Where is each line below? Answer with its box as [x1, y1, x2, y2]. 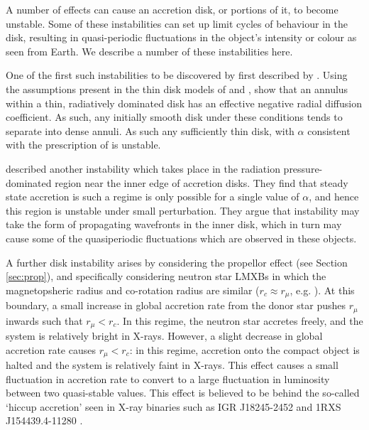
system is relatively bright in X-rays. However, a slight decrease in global [6, 328, 323, 343]
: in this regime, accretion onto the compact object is [129, 342, 360, 357]
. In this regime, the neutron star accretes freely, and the [116, 313, 363, 328]
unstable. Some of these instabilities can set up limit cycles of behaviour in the [6, 16, 348, 31]
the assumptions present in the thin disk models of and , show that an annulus [6, 81, 348, 96]
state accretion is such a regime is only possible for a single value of [6, 189, 299, 204]
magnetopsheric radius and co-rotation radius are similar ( [6, 282, 260, 297]
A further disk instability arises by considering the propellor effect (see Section [6, 254, 348, 269]
